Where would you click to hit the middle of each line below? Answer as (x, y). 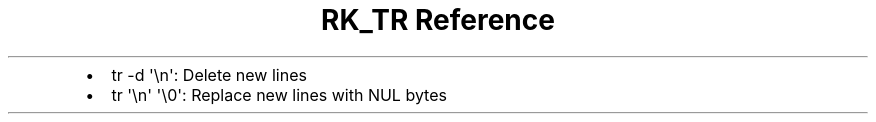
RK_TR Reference (438, 20)
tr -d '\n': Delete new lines (209, 74)
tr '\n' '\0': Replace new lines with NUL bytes (279, 94)
